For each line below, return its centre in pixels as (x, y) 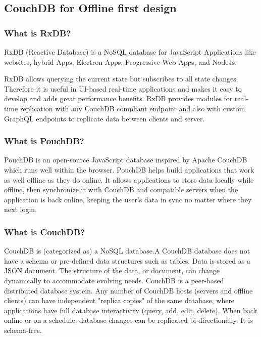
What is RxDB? (38, 33)
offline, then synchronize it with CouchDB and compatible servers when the (121, 189)
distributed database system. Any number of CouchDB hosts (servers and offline (128, 290)
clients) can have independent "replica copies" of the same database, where (119, 300)
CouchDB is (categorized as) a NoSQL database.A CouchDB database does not (127, 251)
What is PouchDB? (44, 141)
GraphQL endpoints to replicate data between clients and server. (105, 118)
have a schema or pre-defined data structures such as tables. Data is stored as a (127, 260)
